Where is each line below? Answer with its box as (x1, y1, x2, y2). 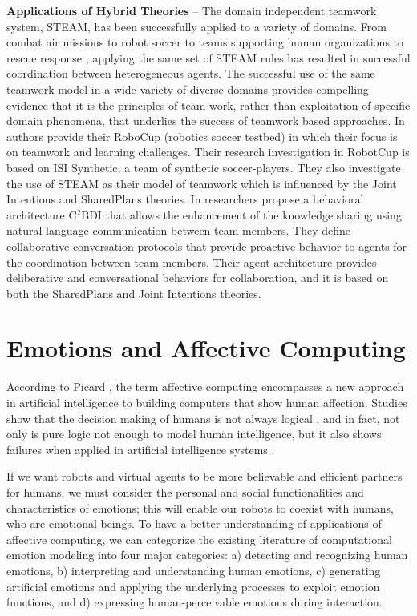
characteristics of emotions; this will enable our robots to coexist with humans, (6, 499, 394, 516)
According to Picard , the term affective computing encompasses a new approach (6, 378, 404, 395)
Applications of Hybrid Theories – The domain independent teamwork (6, 2, 377, 18)
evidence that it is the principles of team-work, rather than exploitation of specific (6, 96, 411, 113)
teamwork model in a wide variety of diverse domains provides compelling (6, 80, 369, 97)
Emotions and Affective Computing (6, 332, 406, 364)
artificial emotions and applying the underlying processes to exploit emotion (6, 578, 380, 594)
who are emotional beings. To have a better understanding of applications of (6, 515, 382, 532)
